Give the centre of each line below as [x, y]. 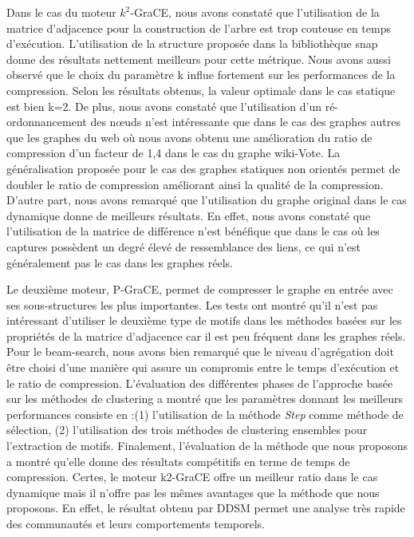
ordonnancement [47, 122]
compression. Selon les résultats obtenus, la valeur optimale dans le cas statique [201, 90]
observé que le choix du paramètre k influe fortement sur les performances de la [201, 75]
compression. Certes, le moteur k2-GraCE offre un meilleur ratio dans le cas [192, 477]
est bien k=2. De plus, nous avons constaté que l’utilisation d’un [164, 106]
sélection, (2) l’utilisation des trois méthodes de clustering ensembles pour [187, 430]
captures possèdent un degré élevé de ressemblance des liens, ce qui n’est [183, 246]
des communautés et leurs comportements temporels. [136, 523]
